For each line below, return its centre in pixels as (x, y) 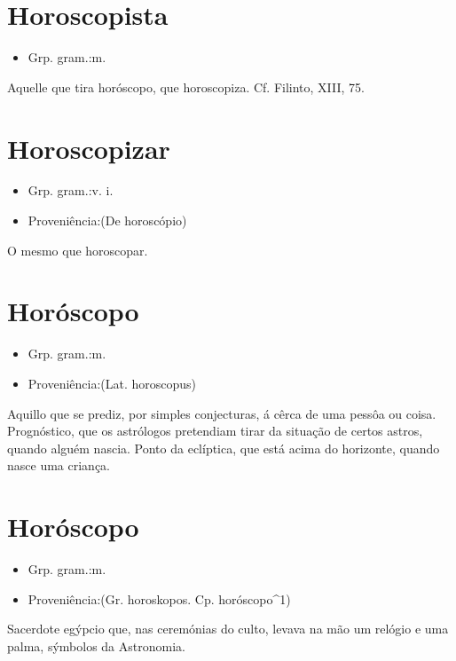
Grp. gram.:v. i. (71, 190)
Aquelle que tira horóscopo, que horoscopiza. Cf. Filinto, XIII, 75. (186, 87)
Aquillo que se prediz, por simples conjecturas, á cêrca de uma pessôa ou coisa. (222, 413)
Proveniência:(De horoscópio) (107, 220)
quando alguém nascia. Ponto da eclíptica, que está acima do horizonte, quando (224, 448)
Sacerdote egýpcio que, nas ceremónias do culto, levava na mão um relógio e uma (228, 629)
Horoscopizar (89, 148)
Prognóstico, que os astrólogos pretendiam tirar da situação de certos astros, (215, 431)
